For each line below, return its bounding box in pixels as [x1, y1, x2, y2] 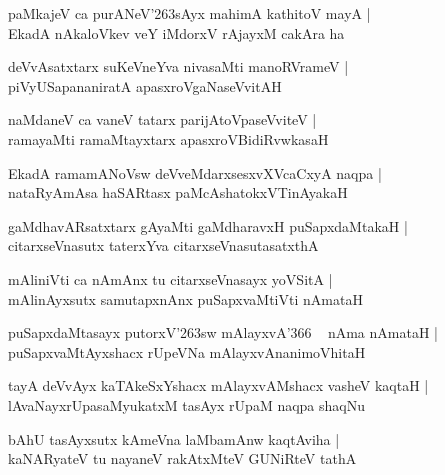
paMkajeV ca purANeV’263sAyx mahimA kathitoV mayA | [8, 3, 371, 23]
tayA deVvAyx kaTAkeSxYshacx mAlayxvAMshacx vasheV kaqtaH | [8, 375, 429, 396]
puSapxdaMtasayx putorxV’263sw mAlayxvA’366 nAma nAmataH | [8, 322, 438, 343]
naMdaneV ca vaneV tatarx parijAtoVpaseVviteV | [8, 109, 317, 130]
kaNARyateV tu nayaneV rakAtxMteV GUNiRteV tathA [8, 448, 357, 469]
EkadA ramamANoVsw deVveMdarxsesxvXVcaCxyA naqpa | [8, 162, 382, 183]
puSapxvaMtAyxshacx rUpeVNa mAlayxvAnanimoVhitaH [8, 341, 366, 362]
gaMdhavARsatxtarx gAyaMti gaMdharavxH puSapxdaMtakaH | [8, 215, 408, 236]
